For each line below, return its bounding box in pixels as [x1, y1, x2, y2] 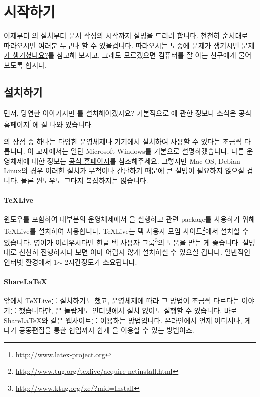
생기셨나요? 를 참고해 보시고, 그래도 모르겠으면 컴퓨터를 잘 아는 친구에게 [12, 50, 236, 60]
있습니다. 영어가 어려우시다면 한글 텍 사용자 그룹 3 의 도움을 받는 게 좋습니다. [4, 236, 240, 247]
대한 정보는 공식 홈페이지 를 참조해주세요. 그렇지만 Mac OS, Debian [32, 155, 240, 166]
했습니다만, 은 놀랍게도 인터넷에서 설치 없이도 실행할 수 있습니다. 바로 [19, 305, 237, 315]
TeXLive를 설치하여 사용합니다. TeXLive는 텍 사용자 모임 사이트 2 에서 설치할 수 [4, 224, 249, 236]
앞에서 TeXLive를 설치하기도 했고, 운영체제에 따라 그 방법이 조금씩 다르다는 [4, 295, 239, 306]
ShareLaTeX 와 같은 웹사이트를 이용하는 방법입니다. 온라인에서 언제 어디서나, [4, 315, 242, 325]
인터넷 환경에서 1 [4, 257, 57, 267]
